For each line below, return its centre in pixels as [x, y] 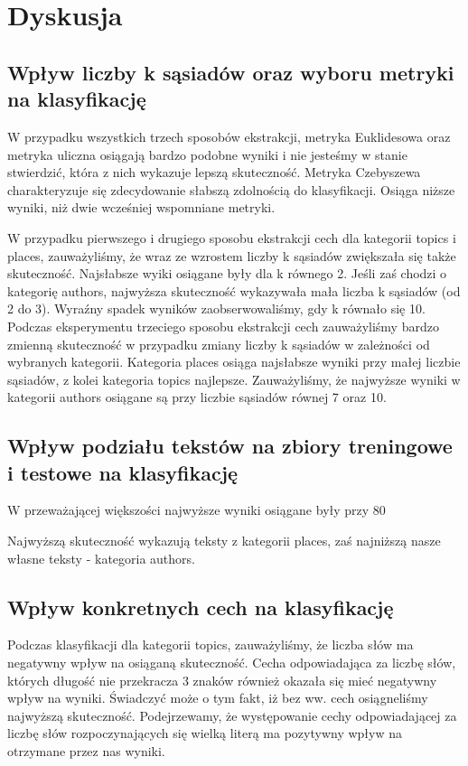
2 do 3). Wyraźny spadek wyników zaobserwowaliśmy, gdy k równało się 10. [216, 308]
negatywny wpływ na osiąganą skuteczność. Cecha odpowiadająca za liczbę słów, [232, 663]
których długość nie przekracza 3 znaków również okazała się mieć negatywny [222, 680]
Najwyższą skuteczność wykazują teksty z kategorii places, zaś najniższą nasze [224, 541]
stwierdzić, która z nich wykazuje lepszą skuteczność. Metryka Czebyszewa [214, 172]
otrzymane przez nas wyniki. [86, 751]
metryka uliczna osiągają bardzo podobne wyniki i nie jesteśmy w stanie [207, 154]
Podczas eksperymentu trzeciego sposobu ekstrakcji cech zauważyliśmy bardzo [223, 326]
